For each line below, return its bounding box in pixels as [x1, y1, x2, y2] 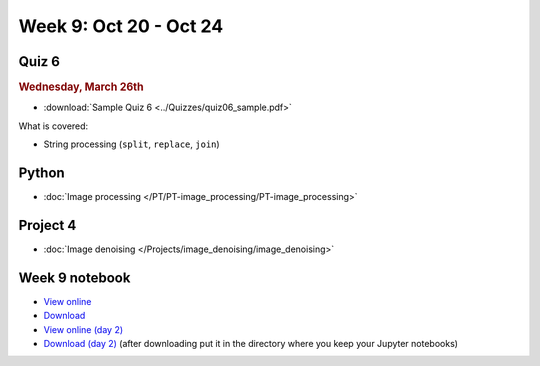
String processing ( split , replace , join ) [43, 138, 220, 150]
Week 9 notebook [18, 269, 131, 286]
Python [18, 164, 65, 181]
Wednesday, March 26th [18, 80, 144, 94]
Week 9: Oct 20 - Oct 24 [18, 15, 224, 37]
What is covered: [18, 120, 89, 132]
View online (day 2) [43, 323, 124, 335]
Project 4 [18, 216, 77, 234]
